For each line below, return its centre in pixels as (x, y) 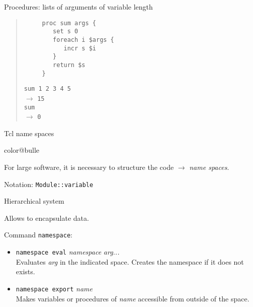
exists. (25, 271)
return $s (69, 65)
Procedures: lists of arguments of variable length (78, 7)
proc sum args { (69, 23)
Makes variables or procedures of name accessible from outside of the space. (133, 298)
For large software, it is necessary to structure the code (89, 167)
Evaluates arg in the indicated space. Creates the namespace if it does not (130, 261)
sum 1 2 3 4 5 (47, 89)
